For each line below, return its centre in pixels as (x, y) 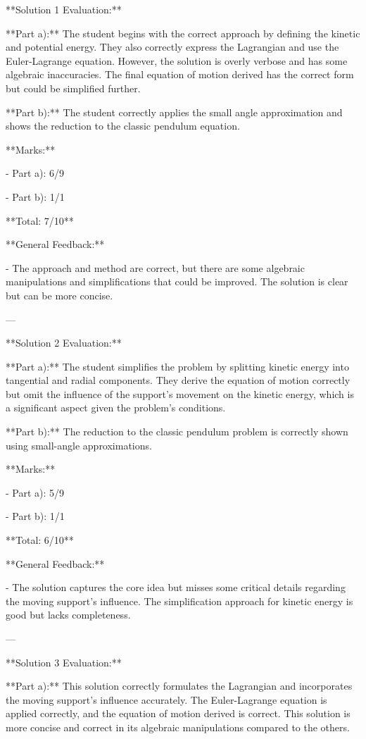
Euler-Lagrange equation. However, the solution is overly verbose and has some (177, 60)
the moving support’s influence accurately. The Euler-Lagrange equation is (166, 699)
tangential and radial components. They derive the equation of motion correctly (178, 380)
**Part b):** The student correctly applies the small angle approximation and (174, 112)
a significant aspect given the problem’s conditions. (116, 408)
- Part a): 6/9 (35, 173)
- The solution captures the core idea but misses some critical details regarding (176, 587)
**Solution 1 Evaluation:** (64, 9)
